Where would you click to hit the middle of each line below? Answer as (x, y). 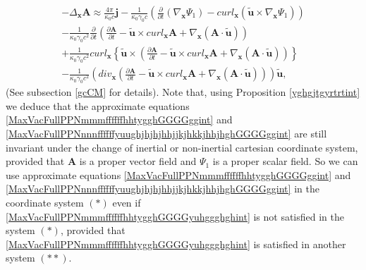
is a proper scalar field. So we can (285, 161)
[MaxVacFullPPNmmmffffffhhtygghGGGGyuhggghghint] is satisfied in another (176, 244)
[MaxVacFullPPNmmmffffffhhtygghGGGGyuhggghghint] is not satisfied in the (175, 216)
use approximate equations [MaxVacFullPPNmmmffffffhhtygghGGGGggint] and (178, 174)
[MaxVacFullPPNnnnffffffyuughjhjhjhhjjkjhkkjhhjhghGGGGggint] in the (163, 189)
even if (127, 202)
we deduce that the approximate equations (98, 105)
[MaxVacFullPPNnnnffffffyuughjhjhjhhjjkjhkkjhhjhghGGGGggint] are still (166, 133)
